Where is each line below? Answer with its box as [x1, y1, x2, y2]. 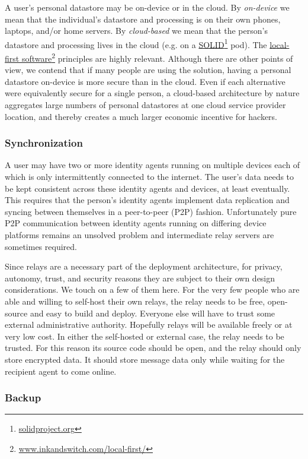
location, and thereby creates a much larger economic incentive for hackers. [5, 110, 278, 122]
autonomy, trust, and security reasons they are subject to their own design [5, 271, 275, 284]
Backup [5, 390, 41, 405]
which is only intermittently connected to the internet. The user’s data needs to [5, 170, 294, 183]
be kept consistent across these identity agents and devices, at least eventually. [5, 182, 290, 194]
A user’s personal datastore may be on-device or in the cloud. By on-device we [5, 1, 290, 13]
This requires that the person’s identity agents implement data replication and [5, 194, 290, 206]
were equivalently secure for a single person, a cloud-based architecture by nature [5, 87, 300, 99]
